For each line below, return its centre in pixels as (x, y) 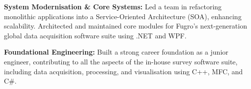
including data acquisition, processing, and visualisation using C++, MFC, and (124, 71)
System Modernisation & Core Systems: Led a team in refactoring (113, 6)
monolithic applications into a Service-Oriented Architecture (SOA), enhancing (123, 16)
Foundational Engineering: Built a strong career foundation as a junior (116, 52)
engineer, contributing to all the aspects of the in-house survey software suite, (121, 61)
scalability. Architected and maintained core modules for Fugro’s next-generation (125, 26)
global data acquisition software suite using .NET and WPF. (95, 35)
